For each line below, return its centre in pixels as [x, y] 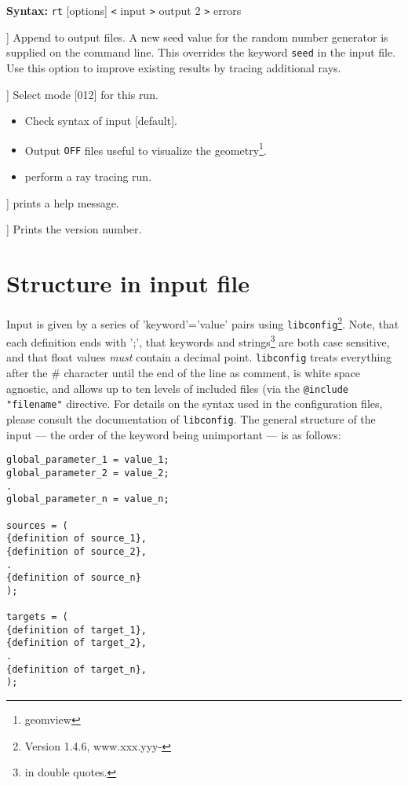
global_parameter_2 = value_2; [88, 473]
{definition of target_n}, [76, 669]
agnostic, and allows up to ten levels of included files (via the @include [177, 388]
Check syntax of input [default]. [101, 121]
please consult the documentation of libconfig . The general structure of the [191, 419]
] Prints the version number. [74, 229]
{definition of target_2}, [76, 643]
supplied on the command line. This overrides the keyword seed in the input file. [201, 52]
